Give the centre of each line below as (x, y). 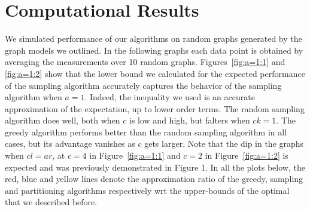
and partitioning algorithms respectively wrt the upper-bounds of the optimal (147, 190)
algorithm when (34, 97)
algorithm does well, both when (63, 120)
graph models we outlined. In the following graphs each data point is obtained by (154, 50)
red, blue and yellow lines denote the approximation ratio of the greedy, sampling (154, 179)
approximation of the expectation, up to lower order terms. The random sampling (155, 108)
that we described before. (51, 202)
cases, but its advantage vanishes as (70, 143)
